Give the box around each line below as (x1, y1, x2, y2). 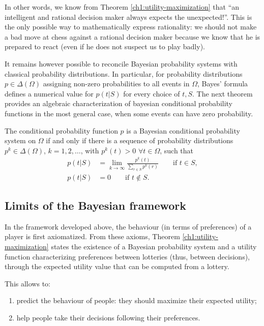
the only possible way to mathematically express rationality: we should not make (5, 21, 257, 32)
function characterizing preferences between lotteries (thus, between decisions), (5, 251, 250, 262)
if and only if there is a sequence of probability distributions (46, 135, 233, 146)
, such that (160, 145, 194, 155)
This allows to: (5, 278, 50, 288)
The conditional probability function (5, 125, 118, 136)
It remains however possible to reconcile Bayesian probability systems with (5, 58, 238, 69)
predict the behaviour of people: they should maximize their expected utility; (16, 295, 257, 306)
